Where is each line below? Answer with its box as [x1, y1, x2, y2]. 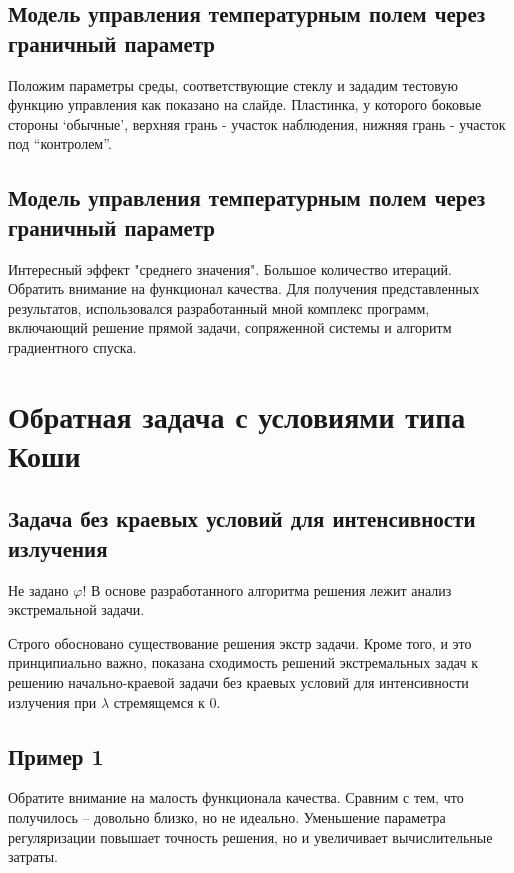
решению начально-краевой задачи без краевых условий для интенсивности [8, 672, 469, 693]
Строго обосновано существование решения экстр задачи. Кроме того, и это [8, 632, 472, 653]
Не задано [8, 579, 69, 600]
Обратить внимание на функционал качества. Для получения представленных [8, 278, 480, 299]
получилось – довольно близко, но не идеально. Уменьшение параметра [8, 807, 446, 828]
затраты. [8, 846, 58, 867]
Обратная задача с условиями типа [8, 395, 466, 436]
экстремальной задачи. [8, 599, 145, 620]
